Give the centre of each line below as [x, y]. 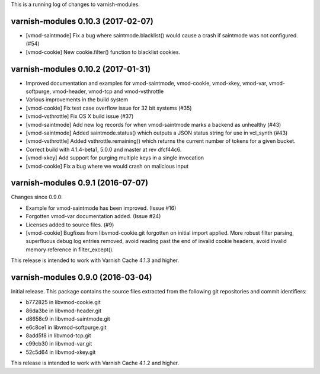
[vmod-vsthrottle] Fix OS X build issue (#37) [80, 116]
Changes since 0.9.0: [37, 197]
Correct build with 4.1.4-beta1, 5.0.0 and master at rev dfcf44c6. [104, 149]
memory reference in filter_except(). [70, 250]
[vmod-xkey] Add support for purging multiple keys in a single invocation [115, 158]
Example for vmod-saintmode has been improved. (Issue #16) [101, 208]
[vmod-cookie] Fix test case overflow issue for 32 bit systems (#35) [109, 108]
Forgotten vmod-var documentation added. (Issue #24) [93, 216]
